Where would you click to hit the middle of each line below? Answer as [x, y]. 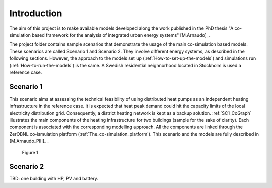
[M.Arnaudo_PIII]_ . [29, 141]
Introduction [36, 13]
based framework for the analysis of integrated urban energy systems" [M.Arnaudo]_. [121, 35]
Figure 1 [30, 152]
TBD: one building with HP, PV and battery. [54, 179]
